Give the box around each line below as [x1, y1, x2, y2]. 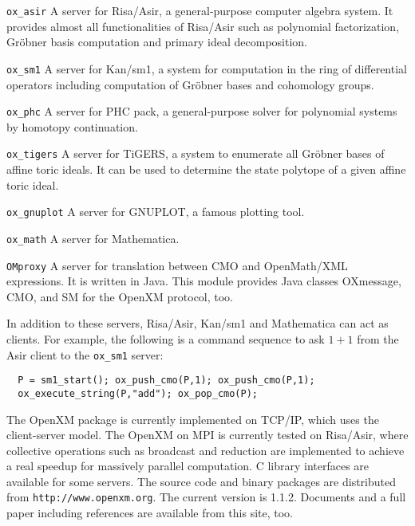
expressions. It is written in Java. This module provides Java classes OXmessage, [6, 273, 401, 289]
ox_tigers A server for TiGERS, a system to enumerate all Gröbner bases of [6, 145, 385, 162]
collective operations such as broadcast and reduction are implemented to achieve [6, 442, 405, 458]
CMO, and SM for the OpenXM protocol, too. [6, 288, 234, 304]
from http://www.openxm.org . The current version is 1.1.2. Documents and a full [6, 489, 406, 505]
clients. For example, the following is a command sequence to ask [6, 330, 325, 347]
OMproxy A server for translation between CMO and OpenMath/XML [6, 257, 348, 273]
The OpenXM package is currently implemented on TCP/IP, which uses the [6, 410, 379, 427]
